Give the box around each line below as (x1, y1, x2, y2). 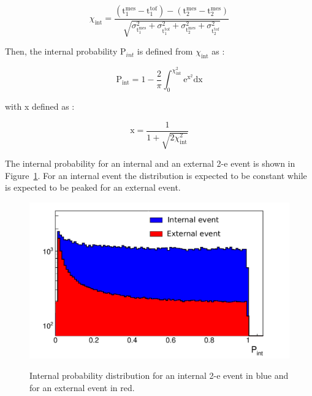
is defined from (137, 45, 193, 58)
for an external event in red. (29, 381, 135, 394)
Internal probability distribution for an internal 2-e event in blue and (29, 369, 289, 382)
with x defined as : (5, 100, 75, 113)
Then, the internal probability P (5, 45, 126, 58)
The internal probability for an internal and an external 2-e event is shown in (5, 157, 295, 170)
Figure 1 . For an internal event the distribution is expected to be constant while (5, 169, 307, 181)
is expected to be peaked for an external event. (5, 181, 181, 194)
